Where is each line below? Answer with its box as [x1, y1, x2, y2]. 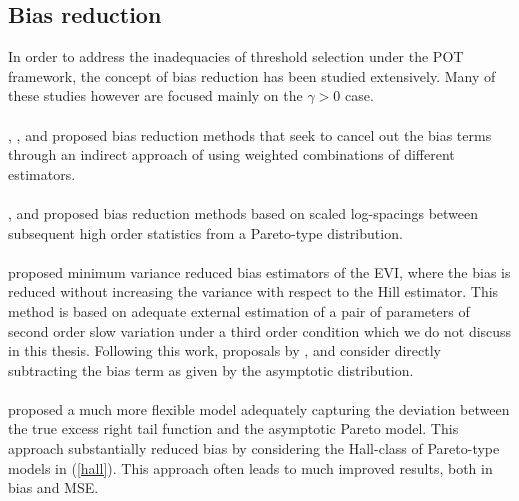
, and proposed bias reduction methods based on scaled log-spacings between [8, 202, 479, 223]
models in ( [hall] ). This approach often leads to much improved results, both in [8, 457, 493, 478]
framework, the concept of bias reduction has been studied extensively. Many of [8, 65, 496, 86]
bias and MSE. [8, 477, 99, 498]
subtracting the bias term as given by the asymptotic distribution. [8, 359, 414, 380]
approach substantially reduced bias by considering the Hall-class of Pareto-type [8, 438, 500, 459]
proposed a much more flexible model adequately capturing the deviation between [8, 398, 510, 419]
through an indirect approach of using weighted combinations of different [8, 144, 455, 165]
